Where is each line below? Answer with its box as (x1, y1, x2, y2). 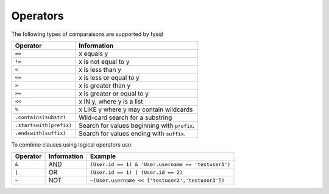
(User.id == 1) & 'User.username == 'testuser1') (90, 161, 231, 167)
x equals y (78, 49, 108, 58)
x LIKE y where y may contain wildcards (78, 105, 193, 114)
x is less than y (78, 65, 122, 74)
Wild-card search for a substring (78, 113, 172, 122)
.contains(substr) (15, 114, 66, 121)
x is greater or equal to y (78, 89, 149, 97)
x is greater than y (78, 81, 131, 89)
